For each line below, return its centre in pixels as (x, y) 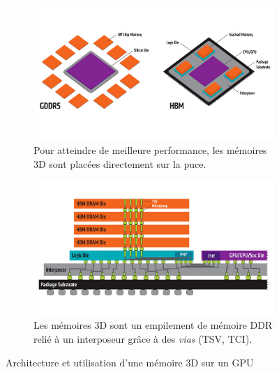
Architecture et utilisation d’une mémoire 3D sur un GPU (130, 362)
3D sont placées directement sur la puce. (120, 163)
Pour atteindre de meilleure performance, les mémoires (150, 150)
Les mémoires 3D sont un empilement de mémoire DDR (153, 325)
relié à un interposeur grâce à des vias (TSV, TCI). (143, 338)
